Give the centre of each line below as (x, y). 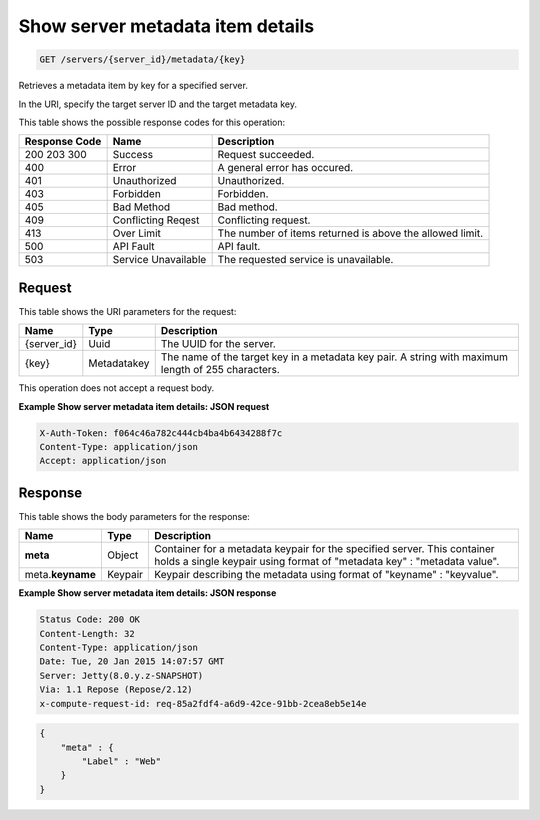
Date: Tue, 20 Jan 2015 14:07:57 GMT (132, 661)
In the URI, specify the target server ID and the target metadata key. (157, 104)
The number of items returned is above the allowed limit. (350, 233)
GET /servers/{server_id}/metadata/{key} (142, 59)
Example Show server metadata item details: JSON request (144, 406)
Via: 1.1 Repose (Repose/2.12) (116, 689)
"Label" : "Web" (121, 761)
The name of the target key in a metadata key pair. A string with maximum (334, 357)
